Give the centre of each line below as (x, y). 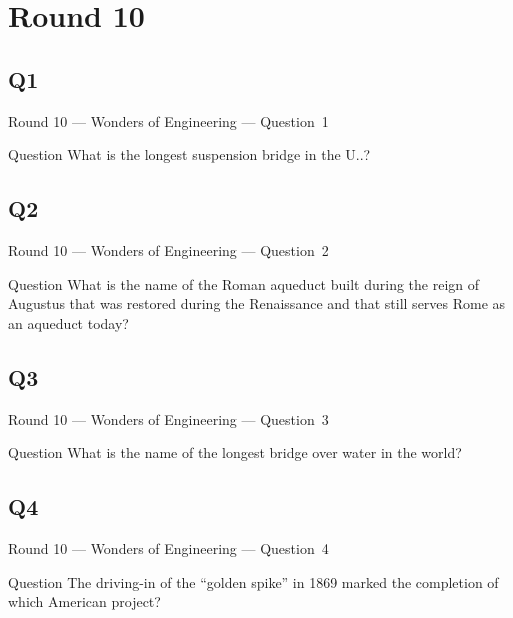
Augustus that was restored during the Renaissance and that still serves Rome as (257, 303)
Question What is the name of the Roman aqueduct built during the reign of (244, 283)
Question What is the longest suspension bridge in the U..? (189, 154)
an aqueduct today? (68, 322)
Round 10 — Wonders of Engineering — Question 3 (168, 418)
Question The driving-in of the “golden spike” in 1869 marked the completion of (253, 581)
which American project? (84, 601)
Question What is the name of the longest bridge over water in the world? (235, 452)
